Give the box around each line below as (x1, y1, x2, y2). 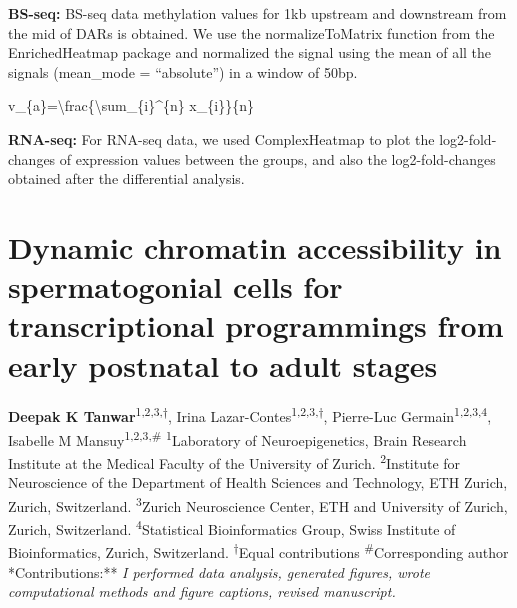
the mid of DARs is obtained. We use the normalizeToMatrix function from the (8, 22, 495, 43)
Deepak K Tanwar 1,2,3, (8, 403, 163, 427)
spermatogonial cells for (8, 266, 343, 307)
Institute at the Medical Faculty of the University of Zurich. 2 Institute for (8, 449, 461, 473)
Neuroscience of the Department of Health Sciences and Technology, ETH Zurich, (8, 472, 508, 493)
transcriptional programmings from (8, 305, 504, 346)
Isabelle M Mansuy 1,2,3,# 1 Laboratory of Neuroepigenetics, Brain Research (8, 426, 467, 450)
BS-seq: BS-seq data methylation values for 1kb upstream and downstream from (8, 3, 507, 23)
